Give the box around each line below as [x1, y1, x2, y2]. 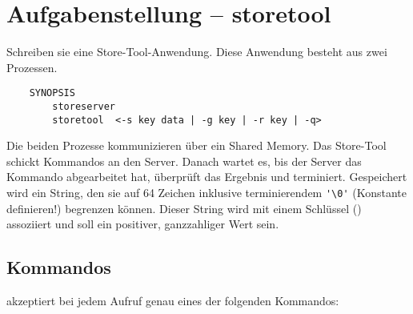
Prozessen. [6, 58, 58, 75]
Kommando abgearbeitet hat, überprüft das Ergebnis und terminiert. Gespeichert [6, 168, 407, 185]
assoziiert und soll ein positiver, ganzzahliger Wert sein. [6, 215, 279, 232]
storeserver [52, 100, 116, 112]
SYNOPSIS [29, 87, 75, 99]
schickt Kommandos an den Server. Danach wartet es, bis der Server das [6, 152, 362, 169]
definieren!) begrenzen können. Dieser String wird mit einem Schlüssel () [6, 199, 362, 216]
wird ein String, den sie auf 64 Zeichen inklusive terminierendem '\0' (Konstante [6, 184, 407, 201]
